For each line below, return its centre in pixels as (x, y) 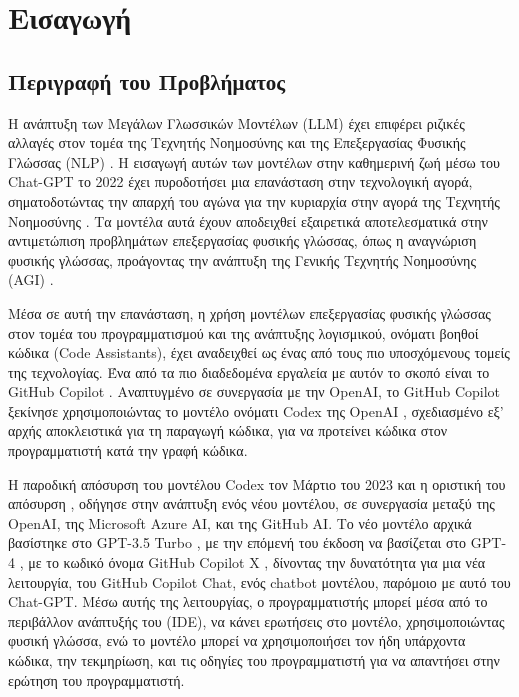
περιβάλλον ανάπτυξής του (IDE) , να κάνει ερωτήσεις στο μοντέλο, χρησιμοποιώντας (256, 620)
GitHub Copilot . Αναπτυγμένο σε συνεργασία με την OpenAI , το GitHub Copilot (254, 391)
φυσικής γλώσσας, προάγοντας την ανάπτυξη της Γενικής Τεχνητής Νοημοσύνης (242, 259)
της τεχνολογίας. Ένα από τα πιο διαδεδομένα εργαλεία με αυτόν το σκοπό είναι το (249, 371)
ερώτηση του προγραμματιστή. (96, 679)
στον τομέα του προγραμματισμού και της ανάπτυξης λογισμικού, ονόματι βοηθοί (243, 332)
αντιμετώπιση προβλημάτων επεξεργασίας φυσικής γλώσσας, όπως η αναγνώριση (242, 240)
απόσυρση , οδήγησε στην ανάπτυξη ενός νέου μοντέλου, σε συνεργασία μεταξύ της (251, 503)
